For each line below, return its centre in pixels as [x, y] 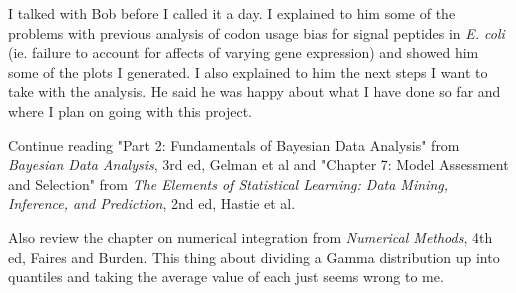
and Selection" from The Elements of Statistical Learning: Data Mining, [228, 183]
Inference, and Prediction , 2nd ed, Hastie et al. [152, 203]
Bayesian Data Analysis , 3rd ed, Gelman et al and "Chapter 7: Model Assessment [258, 164]
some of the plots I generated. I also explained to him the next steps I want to [248, 71]
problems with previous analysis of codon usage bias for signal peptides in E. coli [256, 32]
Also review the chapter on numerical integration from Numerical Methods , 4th [250, 236]
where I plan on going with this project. [130, 110]
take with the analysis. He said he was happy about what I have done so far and [254, 91]
